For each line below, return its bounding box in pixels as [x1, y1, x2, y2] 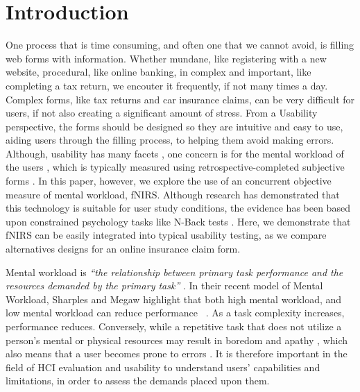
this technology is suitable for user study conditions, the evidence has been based [6, 201, 350, 215]
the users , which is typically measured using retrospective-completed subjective [6, 160, 345, 174]
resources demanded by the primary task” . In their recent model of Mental [6, 278, 323, 293]
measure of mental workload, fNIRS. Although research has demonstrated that [6, 187, 340, 201]
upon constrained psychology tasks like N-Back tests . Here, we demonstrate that [6, 214, 351, 228]
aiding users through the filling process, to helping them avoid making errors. [6, 133, 334, 147]
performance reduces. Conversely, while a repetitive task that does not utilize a [6, 319, 342, 333]
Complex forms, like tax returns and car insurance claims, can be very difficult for [6, 92, 355, 106]
